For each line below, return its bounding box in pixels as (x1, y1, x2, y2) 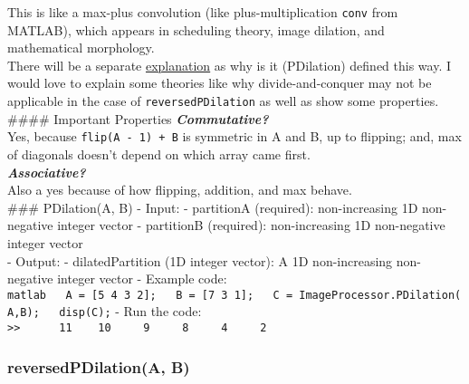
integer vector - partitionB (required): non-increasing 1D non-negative (57, 216, 445, 235)
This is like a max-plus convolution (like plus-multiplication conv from (7, 3, 398, 21)
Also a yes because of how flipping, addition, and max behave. (7, 180, 352, 199)
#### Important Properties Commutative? (7, 109, 269, 128)
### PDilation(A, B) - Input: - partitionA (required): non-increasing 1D (7, 197, 418, 216)
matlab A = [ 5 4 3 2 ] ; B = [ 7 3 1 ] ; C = (7, 288, 293, 302)
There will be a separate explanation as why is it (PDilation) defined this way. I (7, 55, 452, 74)
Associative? (7, 162, 86, 181)
